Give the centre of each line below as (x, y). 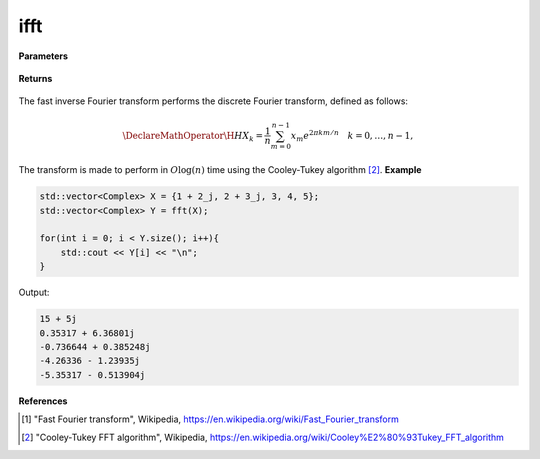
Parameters (43, 56)
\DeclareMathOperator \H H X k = (193, 137)
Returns (35, 78)
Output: (34, 292)
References (43, 401)
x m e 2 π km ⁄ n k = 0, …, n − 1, (352, 136)
